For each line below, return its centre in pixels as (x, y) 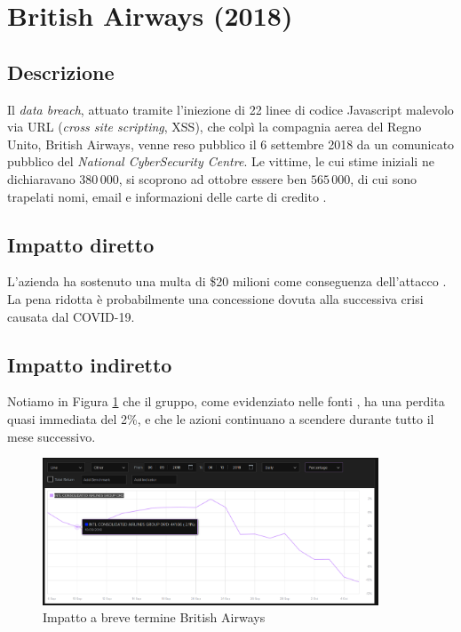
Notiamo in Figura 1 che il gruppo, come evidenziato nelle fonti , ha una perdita (226, 401)
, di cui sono (383, 178)
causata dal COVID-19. (71, 316)
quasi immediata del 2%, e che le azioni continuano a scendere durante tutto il (221, 418)
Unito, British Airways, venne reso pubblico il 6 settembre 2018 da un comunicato (231, 144)
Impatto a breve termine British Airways (154, 617)
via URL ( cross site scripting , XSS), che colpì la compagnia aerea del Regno (215, 127)
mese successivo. (52, 436)
